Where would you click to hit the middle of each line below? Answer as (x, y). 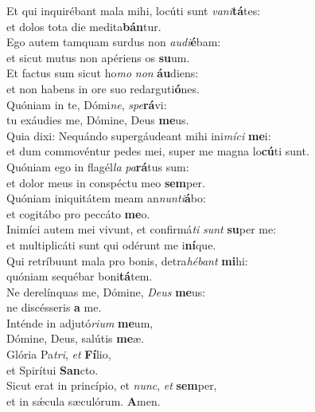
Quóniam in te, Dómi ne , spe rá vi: (87, 104)
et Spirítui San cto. (52, 369)
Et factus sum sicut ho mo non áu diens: (103, 73)
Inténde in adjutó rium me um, (80, 322)
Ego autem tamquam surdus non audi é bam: (114, 42)
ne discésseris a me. (54, 307)
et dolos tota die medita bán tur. (84, 26)
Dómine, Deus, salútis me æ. (76, 338)
